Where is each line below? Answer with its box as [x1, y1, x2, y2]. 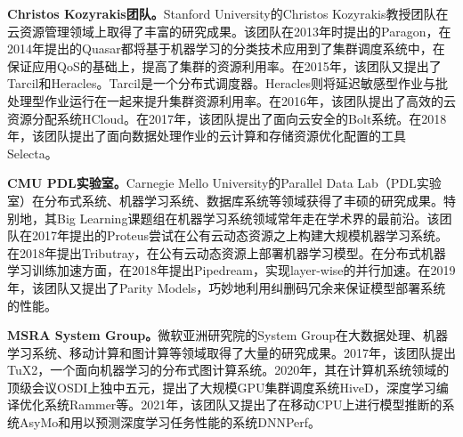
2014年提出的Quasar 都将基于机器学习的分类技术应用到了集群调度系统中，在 [7, 39, 445, 58]
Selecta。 [7, 143, 58, 162]
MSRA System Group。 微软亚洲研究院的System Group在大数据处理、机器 [7, 326, 449, 344]
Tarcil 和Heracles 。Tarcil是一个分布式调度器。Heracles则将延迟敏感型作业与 [7, 74, 435, 93]
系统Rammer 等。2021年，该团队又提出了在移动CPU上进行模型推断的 [44, 395, 443, 414]
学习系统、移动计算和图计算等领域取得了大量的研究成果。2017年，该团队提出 [7, 343, 456, 361]
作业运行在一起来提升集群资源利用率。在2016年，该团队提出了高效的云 [44, 91, 456, 109]
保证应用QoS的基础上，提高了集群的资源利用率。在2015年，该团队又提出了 [7, 56, 442, 75]
